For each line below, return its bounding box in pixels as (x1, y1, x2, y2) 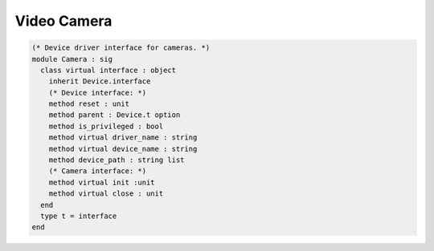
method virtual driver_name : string (48, 133, 198, 142)
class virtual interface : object (40, 65, 177, 75)
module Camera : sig (31, 55, 113, 63)
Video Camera (14, 12, 113, 30)
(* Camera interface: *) (48, 167, 147, 176)
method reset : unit (48, 99, 130, 108)
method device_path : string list (48, 156, 185, 164)
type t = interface (40, 212, 117, 221)
